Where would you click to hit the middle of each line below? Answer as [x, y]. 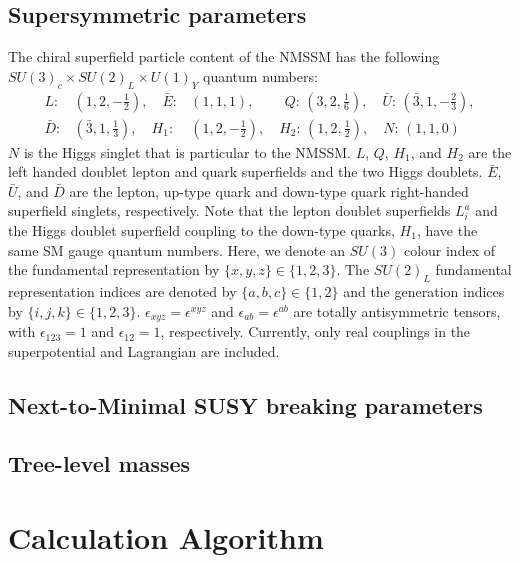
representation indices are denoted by [122, 291]
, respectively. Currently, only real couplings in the [315, 331]
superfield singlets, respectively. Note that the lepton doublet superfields [229, 210]
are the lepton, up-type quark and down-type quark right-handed [269, 190]
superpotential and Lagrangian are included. [144, 350]
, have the [447, 230]
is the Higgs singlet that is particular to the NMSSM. [187, 151]
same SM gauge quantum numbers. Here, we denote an [176, 249]
